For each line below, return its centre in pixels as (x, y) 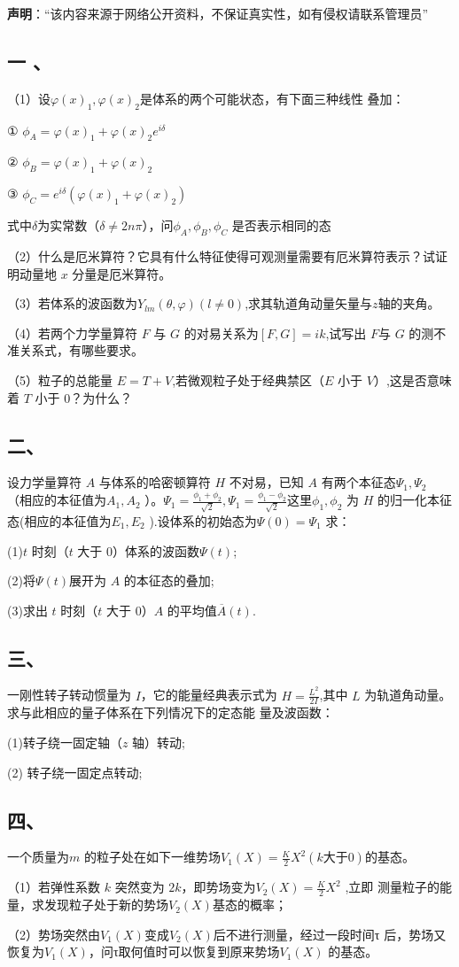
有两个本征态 (358, 482)
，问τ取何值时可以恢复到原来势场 (184, 952)
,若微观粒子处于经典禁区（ (249, 379)
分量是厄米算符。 (122, 273)
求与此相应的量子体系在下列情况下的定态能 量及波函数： (171, 712)
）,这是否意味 (412, 379)
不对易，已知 (266, 482)
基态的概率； (249, 905)
